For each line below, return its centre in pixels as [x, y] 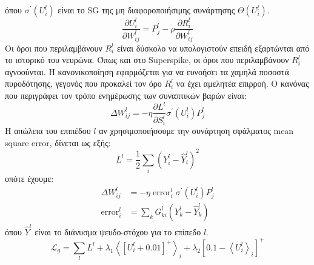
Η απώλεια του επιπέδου [48, 131]
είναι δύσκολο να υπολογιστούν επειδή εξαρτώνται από [213, 48]
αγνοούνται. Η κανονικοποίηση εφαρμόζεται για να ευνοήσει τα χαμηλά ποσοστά [147, 71]
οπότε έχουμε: [29, 179]
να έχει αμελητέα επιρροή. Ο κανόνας [242, 83]
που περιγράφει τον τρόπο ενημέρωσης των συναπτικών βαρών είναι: [126, 96]
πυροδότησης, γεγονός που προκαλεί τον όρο [83, 83]
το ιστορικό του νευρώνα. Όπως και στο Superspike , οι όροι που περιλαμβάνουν [147, 60]
